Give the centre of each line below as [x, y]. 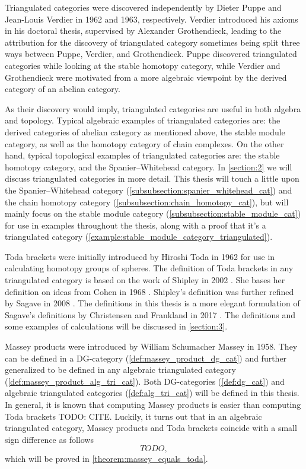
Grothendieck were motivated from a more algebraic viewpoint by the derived [146, 77]
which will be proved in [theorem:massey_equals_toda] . [106, 459]
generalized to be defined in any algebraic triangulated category [120, 370]
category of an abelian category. [63, 89]
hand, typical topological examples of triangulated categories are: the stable [142, 155]
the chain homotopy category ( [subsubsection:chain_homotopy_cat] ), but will [147, 202]
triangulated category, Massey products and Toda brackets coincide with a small [151, 428]
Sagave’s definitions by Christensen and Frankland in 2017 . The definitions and [150, 314]
